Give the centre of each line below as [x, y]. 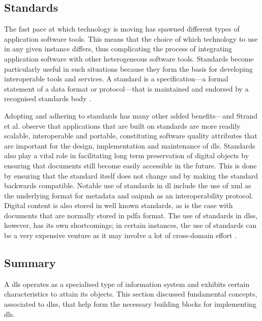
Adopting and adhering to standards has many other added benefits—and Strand [131, 115]
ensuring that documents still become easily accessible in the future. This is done [130, 165]
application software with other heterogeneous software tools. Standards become [129, 58]
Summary [30, 263]
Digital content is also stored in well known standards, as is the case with [119, 205]
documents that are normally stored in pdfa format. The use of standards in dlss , [131, 215]
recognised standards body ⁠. [48, 98]
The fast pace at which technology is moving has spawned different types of [122, 29]
